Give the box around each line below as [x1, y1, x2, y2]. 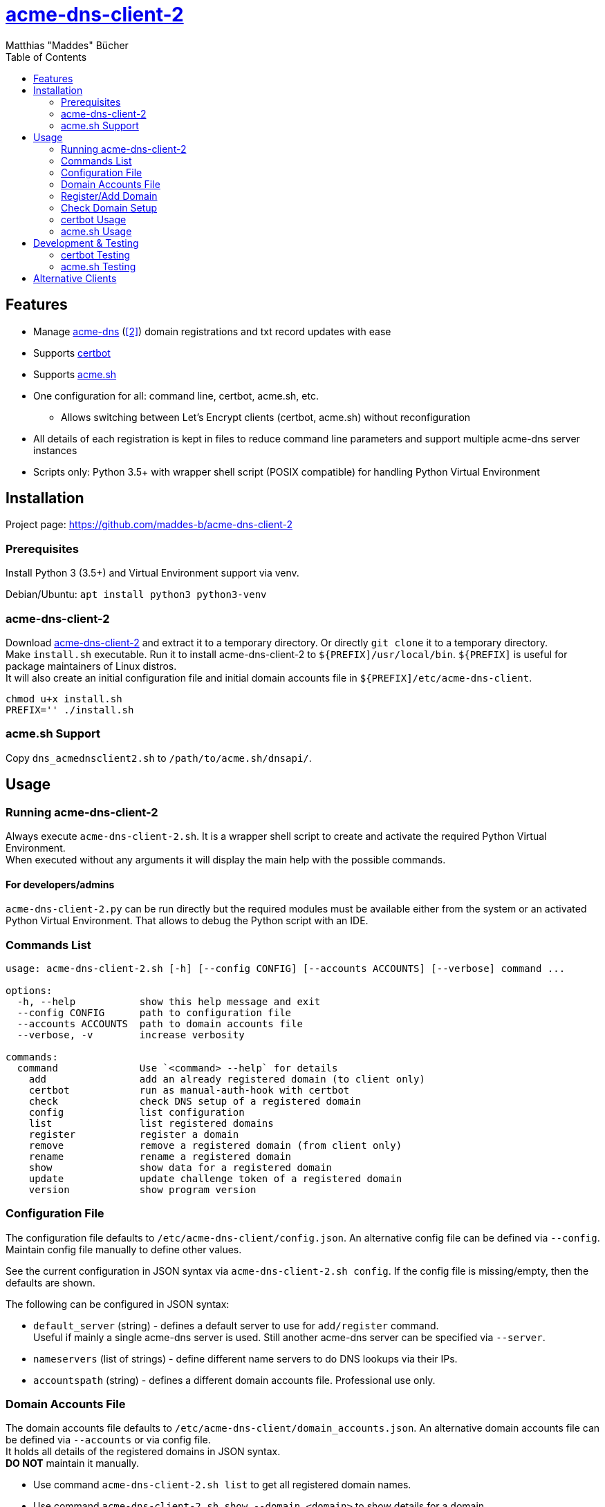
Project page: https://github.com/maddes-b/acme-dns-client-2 [6, 518, 292, 531]
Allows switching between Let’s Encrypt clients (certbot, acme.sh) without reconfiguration [61, 411, 471, 423]
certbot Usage [61, 213, 127, 225]
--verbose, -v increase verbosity [17, 1029, 245, 1040]
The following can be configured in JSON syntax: [6, 1298, 230, 1310]
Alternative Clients [33, 272, 117, 284]
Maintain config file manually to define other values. [6, 1243, 242, 1255]
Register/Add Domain [61, 189, 158, 202]
